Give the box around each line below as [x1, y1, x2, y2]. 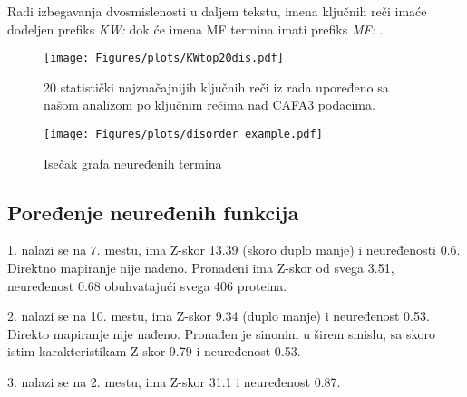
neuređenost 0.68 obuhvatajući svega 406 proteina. [7, 276, 287, 295]
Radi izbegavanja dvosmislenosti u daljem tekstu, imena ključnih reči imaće [7, 2, 427, 20]
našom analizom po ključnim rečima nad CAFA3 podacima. [44, 95, 375, 114]
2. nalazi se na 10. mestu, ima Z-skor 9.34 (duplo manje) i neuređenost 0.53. [7, 306, 430, 325]
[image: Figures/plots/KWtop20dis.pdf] [44, 52, 284, 65]
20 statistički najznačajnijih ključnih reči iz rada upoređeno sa [44, 77, 389, 96]
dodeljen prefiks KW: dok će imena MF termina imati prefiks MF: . [7, 19, 384, 38]
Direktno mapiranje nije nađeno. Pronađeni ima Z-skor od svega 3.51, [7, 258, 394, 277]
